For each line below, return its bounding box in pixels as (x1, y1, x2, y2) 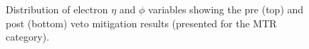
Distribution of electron (6, 2, 108, 16)
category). (6, 29, 50, 44)
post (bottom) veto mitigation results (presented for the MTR (6, 15, 277, 30)
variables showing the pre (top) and (148, 2, 304, 16)
